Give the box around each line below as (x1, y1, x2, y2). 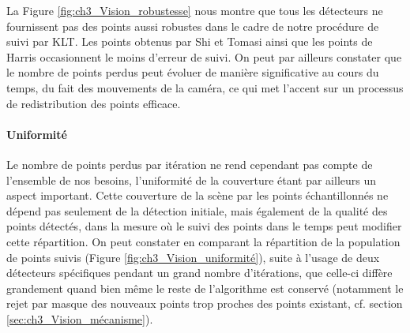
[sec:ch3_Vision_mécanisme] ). (6, 310, 153, 327)
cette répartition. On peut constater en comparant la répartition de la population (6, 233, 401, 249)
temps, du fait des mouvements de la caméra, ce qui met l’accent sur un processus (6, 79, 404, 95)
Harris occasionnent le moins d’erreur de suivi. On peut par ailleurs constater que (6, 48, 402, 65)
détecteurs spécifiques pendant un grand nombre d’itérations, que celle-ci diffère (6, 264, 393, 281)
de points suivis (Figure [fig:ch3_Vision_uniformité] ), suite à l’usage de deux (6, 249, 380, 265)
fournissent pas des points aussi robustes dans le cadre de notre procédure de (6, 17, 379, 34)
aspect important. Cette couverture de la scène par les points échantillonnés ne (6, 187, 389, 204)
